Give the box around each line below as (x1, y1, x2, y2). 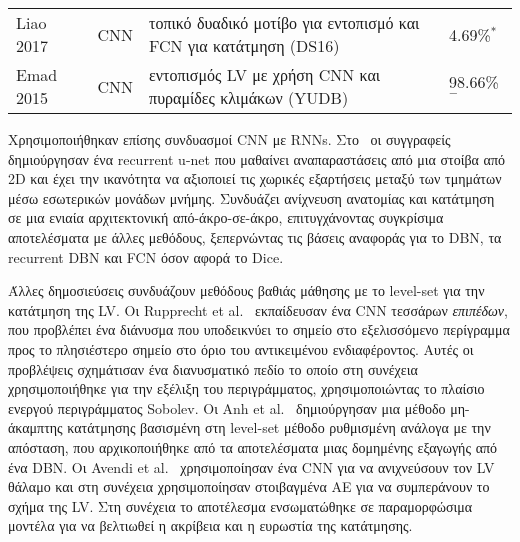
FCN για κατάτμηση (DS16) (149, 34, 340, 57)
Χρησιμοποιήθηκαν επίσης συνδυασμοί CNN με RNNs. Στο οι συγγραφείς (8, 129, 451, 149)
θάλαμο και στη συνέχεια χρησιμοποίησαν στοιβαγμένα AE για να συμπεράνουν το (8, 476, 490, 497)
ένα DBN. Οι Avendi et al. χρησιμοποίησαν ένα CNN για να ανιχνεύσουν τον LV (8, 456, 495, 477)
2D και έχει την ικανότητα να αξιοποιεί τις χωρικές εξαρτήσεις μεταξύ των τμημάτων (8, 168, 502, 189)
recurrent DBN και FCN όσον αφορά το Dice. (8, 246, 284, 267)
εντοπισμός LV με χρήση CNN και (149, 63, 381, 86)
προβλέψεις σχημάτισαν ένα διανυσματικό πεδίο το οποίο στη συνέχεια (8, 358, 418, 379)
